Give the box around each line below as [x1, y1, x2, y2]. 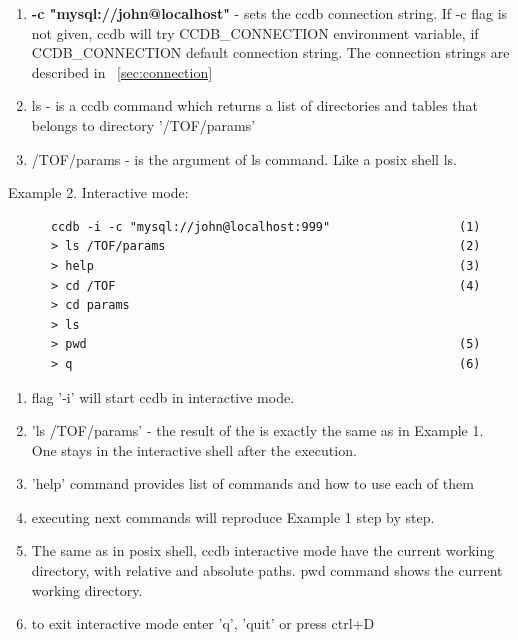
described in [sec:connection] [31, 61, 213, 82]
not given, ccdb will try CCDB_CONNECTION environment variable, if [31, 22, 479, 43]
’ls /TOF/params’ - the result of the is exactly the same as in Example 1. [31, 420, 484, 441]
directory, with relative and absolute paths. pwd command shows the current [31, 560, 503, 581]
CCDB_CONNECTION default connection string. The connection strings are [31, 42, 510, 63]
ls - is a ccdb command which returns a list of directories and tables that [31, 95, 479, 116]
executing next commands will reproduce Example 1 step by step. [31, 506, 435, 527]
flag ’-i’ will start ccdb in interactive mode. [31, 386, 295, 407]
